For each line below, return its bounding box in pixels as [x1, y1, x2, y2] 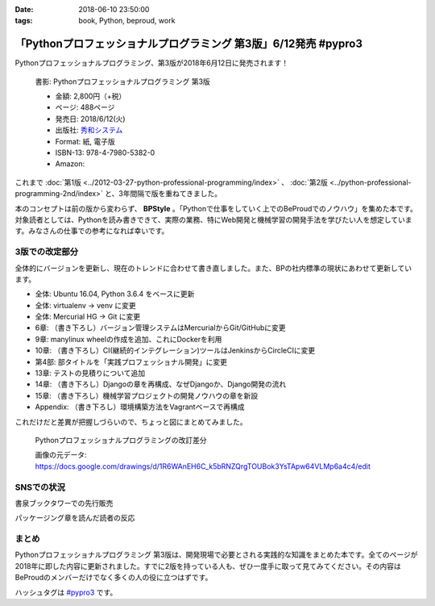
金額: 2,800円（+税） [55, 91, 126, 101]
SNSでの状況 [14, 481, 66, 492]
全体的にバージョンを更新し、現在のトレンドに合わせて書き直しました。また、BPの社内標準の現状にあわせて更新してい [14, 263, 412, 273]
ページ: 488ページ [55, 102, 115, 112]
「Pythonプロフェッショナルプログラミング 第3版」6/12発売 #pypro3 [14, 37, 362, 51]
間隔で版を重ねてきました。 [130, 189, 222, 199]
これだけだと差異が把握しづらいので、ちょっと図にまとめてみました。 [14, 416, 247, 427]
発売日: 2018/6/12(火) [55, 114, 126, 123]
